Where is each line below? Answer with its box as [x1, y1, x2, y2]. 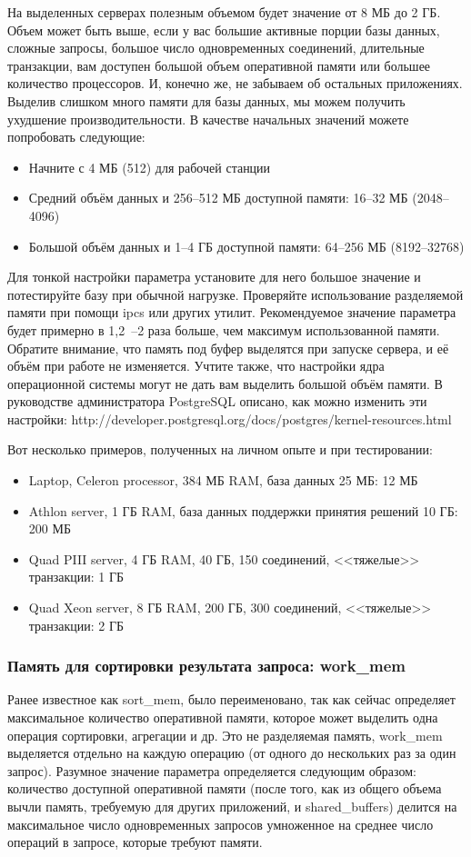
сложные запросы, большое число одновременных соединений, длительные [7, 38, 425, 57]
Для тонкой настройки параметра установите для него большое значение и [7, 267, 421, 286]
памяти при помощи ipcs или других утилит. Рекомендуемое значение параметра [7, 303, 456, 322]
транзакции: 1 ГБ [28, 567, 125, 586]
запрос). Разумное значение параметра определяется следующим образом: [7, 761, 416, 780]
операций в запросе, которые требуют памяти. [7, 832, 263, 852]
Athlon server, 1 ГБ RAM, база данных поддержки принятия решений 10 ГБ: [28, 501, 458, 520]
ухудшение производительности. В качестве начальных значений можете [7, 109, 409, 128]
